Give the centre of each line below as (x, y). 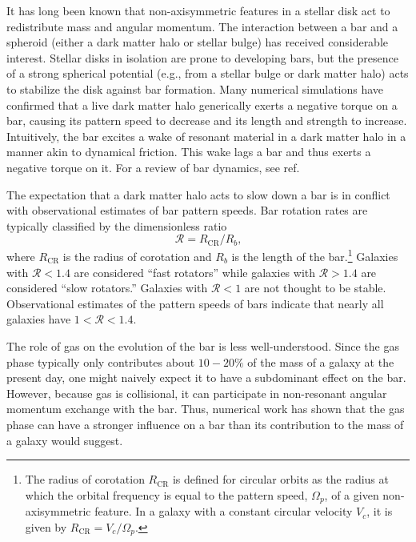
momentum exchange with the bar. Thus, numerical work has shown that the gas (206, 409)
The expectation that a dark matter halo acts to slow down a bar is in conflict (198, 194)
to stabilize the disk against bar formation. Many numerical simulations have (195, 88)
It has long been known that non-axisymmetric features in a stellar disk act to (198, 10)
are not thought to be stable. (315, 288)
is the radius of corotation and (137, 256)
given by (46, 526)
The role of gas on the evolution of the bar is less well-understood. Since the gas (203, 345)
